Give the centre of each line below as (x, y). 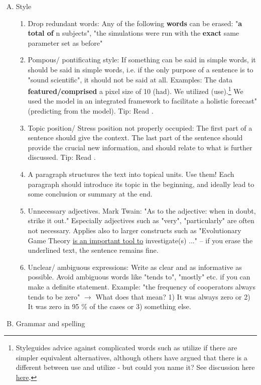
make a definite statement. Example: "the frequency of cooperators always (142, 286)
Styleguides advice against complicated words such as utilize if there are (126, 348)
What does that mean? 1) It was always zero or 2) (173, 296)
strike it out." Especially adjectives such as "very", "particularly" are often (141, 220)
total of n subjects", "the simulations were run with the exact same (134, 33)
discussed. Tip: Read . (62, 157)
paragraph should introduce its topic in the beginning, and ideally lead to (141, 184)
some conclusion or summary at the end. (90, 194)
